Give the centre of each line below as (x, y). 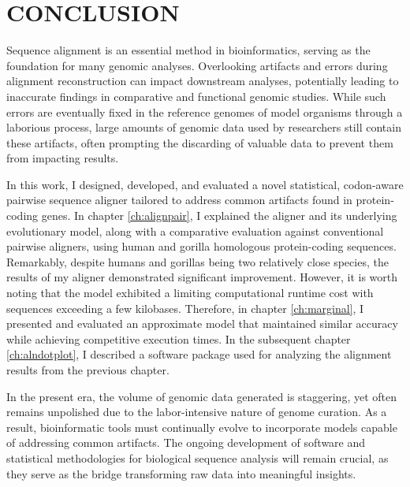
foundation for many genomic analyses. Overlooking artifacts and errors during (197, 65)
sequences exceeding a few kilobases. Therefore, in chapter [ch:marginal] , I (185, 308)
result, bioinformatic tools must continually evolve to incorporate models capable (202, 427)
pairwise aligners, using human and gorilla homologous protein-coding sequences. (201, 246)
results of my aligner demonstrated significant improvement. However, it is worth (202, 277)
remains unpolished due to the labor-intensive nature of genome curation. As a (197, 412)
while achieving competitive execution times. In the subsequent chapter (179, 338)
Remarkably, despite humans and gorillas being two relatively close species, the (198, 261)
